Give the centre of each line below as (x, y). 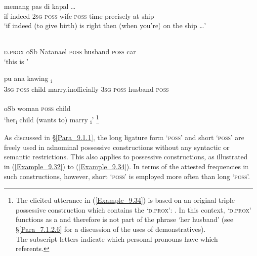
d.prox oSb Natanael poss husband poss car (70, 52)
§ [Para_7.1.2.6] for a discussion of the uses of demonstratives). (110, 229)
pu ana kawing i (28, 78)
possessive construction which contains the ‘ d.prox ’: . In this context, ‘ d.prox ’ (133, 209)
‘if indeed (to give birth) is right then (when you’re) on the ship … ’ (105, 25)
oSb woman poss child (37, 108)
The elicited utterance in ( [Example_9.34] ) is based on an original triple (125, 200)
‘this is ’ (16, 61)
